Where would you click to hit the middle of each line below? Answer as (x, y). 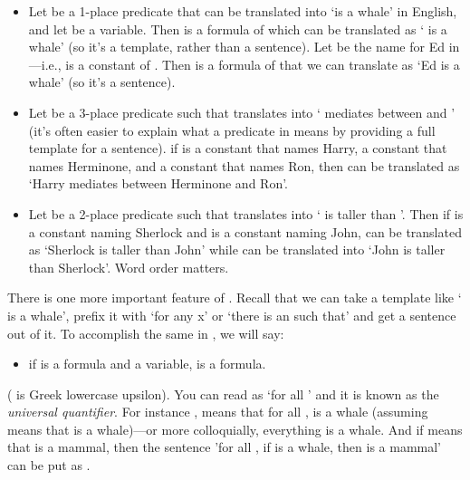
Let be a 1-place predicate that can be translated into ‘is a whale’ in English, (243, 11)
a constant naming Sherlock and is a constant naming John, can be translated (245, 231)
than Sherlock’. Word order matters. (129, 267)
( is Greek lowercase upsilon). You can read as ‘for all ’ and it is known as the (223, 394)
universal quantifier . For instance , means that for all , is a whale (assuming (218, 412)
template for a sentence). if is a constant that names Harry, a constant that (238, 148)
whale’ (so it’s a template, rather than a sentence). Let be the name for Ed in (244, 47)
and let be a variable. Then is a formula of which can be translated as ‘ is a (238, 29)
